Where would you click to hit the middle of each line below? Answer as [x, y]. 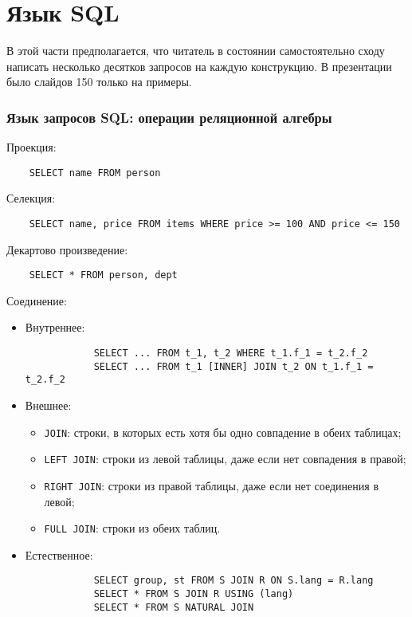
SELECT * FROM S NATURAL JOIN [174, 607]
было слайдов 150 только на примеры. [99, 82]
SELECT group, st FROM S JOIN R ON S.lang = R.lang [233, 581]
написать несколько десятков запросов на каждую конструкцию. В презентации [199, 66]
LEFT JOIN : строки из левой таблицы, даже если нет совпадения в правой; [225, 459]
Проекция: [31, 147]
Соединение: [37, 300]
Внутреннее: [55, 327]
